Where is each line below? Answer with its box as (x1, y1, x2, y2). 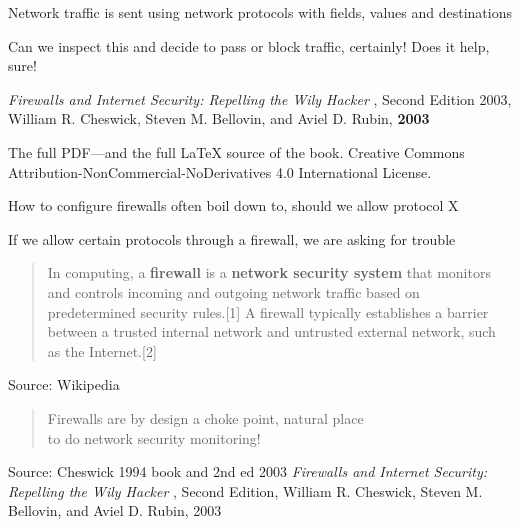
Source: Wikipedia (8, 374, 120, 395)
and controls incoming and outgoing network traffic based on (47, 281, 420, 302)
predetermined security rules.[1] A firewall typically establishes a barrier (47, 301, 489, 322)
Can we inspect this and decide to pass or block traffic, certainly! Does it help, (8, 35, 490, 56)
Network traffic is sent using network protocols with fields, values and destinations (8, 2, 512, 22)
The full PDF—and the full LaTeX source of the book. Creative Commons (8, 141, 465, 162)
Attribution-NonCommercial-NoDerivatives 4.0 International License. (8, 161, 432, 182)
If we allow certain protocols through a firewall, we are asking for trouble (8, 228, 456, 249)
